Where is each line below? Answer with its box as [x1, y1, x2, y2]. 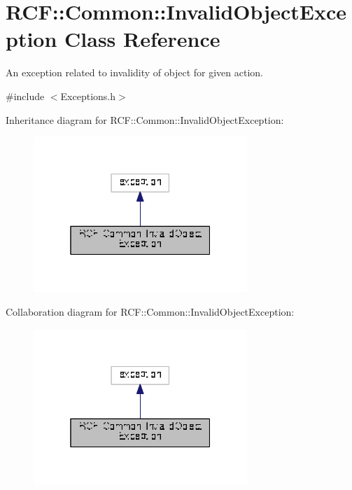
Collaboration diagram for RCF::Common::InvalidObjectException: [6, 304, 295, 318]
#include [6, 88, 45, 103]
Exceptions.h [60, 88, 116, 103]
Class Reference [64, 24, 220, 53]
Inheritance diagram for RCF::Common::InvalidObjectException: [6, 112, 284, 127]
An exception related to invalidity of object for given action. [6, 65, 263, 80]
